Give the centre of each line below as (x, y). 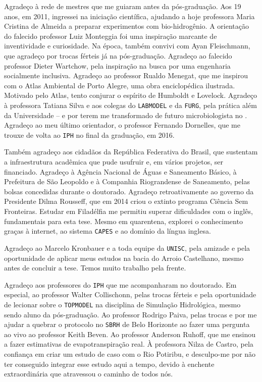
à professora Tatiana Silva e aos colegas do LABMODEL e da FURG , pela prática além (130, 105)
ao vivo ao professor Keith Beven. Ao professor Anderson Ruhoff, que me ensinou (130, 334)
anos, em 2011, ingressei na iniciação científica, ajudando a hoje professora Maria (129, 16)
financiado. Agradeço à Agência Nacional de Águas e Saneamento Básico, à (120, 171)
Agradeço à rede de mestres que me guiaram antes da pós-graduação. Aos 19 (123, 6)
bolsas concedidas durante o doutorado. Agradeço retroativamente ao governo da (129, 191)
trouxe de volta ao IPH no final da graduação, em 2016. (89, 134)
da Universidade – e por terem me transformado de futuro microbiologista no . (126, 115)
